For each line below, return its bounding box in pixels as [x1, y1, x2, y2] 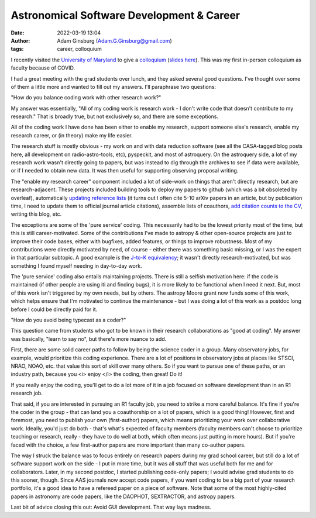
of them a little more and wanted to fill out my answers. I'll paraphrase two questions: [11, 83, 217, 90]
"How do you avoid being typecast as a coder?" [11, 316, 126, 324]
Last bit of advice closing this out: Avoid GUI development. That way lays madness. [11, 503, 212, 511]
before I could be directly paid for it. [11, 306, 98, 313]
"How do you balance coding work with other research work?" [11, 94, 162, 101]
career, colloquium [57, 46, 102, 53]
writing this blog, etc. [11, 210, 62, 217]
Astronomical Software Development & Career [11, 9, 240, 22]
